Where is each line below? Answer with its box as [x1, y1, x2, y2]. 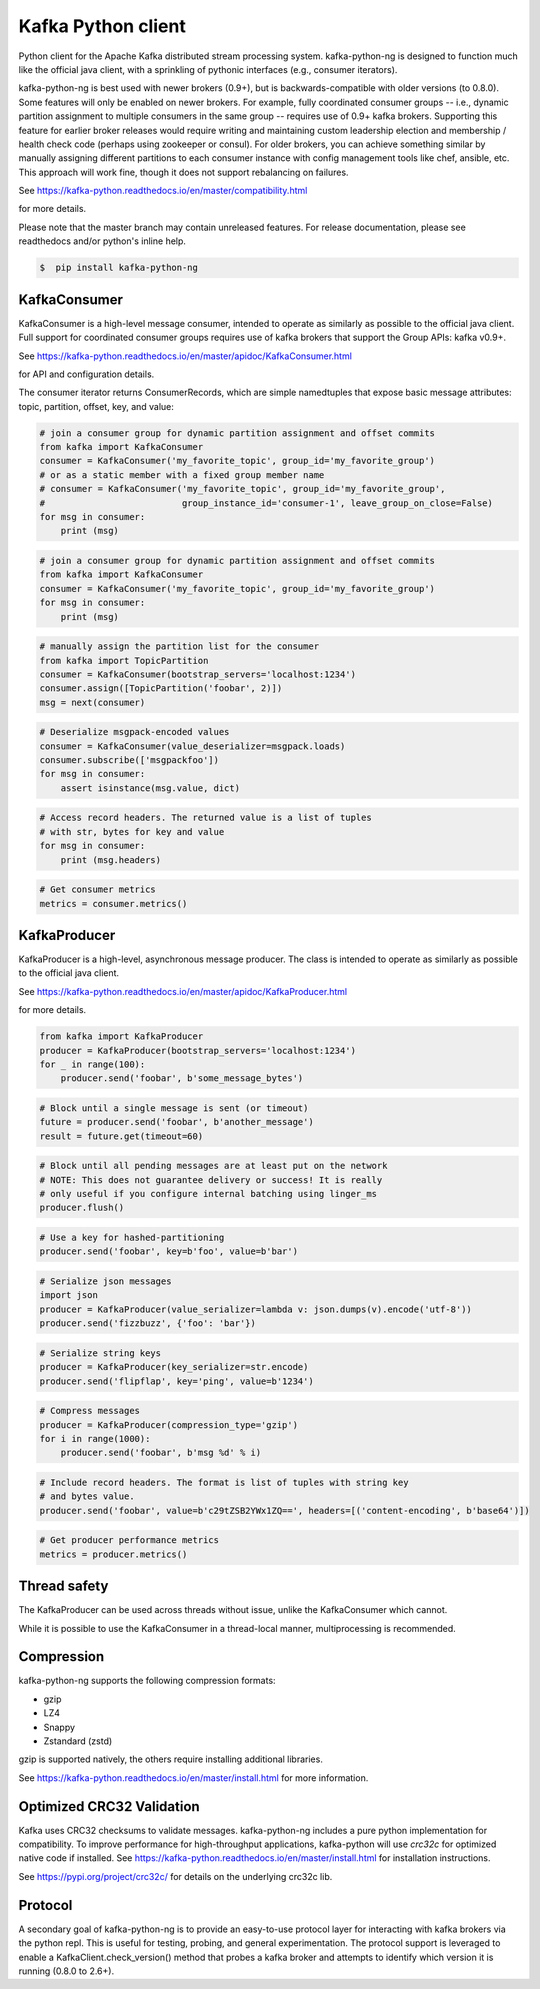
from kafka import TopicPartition [39, 655, 209, 666]
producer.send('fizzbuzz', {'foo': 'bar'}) [39, 1318, 257, 1329]
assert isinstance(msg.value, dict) [60, 782, 240, 794]
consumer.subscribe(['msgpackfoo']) [39, 755, 220, 766]
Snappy [43, 1721, 75, 1733]
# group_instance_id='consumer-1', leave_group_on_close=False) [39, 497, 494, 509]
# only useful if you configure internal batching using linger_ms [39, 1188, 378, 1200]
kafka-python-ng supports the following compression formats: [18, 1675, 276, 1687]
